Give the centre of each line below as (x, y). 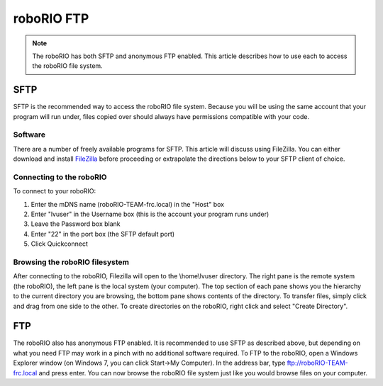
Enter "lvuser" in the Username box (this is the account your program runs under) (150, 214)
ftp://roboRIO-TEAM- (318, 363)
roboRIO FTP (51, 18)
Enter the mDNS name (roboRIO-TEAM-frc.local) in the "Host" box (128, 204)
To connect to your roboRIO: (55, 191)
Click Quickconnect (60, 244)
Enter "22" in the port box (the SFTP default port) (103, 234)
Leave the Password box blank (76, 224)
